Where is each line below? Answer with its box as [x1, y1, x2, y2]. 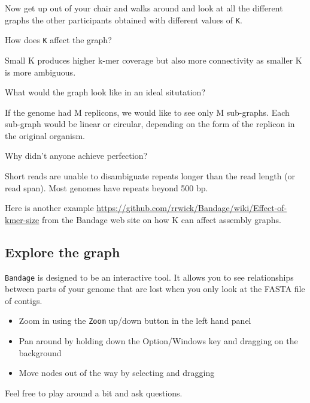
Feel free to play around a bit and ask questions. [5, 386, 183, 399]
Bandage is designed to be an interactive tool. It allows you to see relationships [5, 270, 294, 283]
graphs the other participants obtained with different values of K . [5, 13, 242, 26]
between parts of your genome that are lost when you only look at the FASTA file [5, 282, 305, 295]
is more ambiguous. [5, 65, 76, 78]
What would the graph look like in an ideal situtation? [5, 86, 205, 98]
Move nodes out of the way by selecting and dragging [19, 366, 215, 379]
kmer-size [5, 213, 39, 225]
